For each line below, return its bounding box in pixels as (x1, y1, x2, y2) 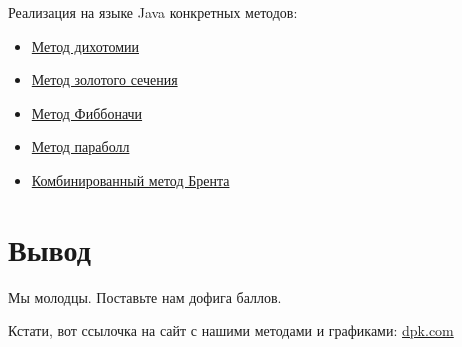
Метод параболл (31, 136, 130, 157)
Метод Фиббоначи (31, 102, 143, 123)
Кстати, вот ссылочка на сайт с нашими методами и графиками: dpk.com (8, 320, 454, 341)
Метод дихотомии (31, 35, 139, 56)
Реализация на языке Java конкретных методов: (8, 2, 298, 22)
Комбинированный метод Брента (31, 169, 230, 190)
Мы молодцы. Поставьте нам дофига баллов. (8, 286, 282, 307)
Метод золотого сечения (31, 69, 178, 90)
